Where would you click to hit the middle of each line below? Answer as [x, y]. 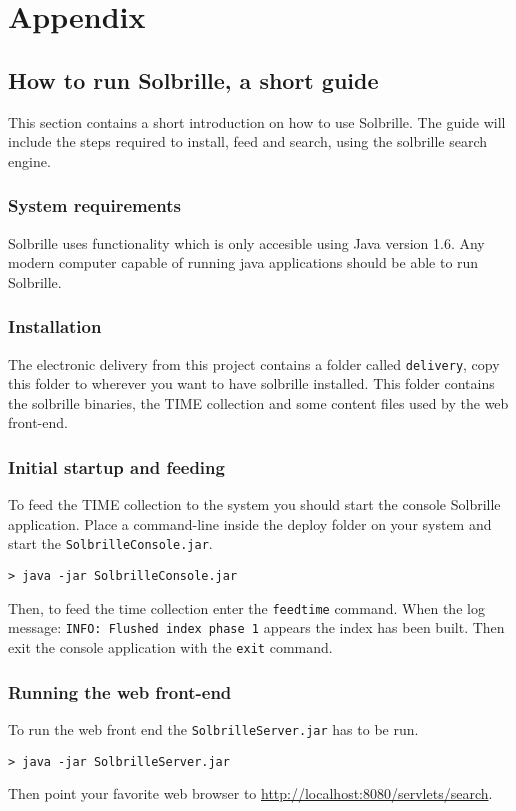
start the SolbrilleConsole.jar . [110, 543]
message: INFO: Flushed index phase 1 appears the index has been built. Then [256, 627]
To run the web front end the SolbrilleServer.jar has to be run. [213, 728]
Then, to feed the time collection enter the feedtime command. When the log [246, 607]
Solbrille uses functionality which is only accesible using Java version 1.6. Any [246, 242]
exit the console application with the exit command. [170, 647]
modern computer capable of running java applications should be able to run [243, 262]
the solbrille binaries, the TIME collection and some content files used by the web [258, 402]
